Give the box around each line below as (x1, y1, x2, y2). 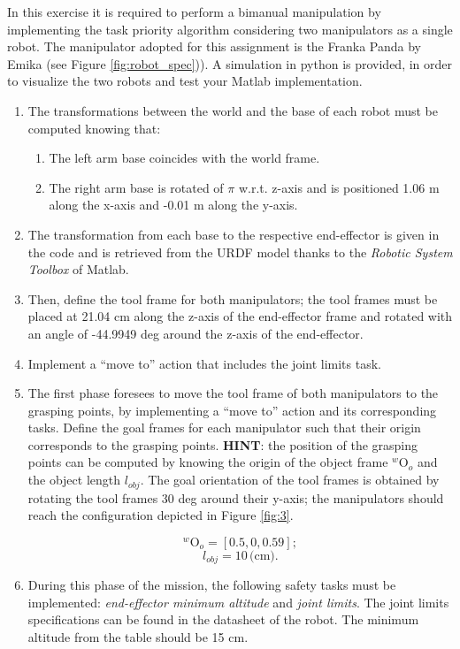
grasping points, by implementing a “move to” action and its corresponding (27, 401, 437, 419)
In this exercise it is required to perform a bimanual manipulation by (7, 3, 381, 20)
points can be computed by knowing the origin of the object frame (27, 453, 388, 471)
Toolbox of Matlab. (27, 260, 129, 279)
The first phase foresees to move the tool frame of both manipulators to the (27, 384, 439, 402)
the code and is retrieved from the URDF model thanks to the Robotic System (27, 242, 453, 261)
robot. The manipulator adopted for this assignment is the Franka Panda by (7, 37, 421, 56)
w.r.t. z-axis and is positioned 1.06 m (238, 178, 440, 196)
